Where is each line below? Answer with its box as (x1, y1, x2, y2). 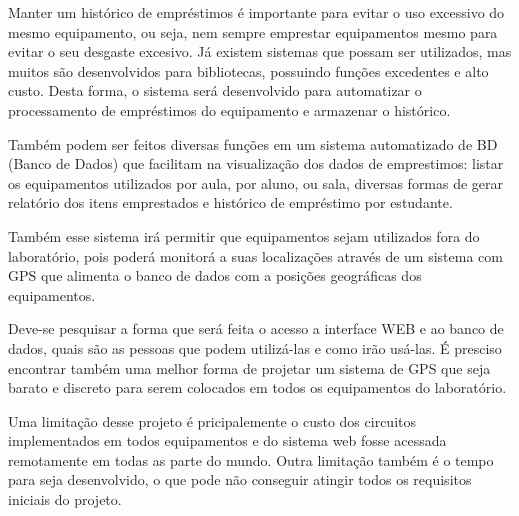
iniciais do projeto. (8, 489, 122, 510)
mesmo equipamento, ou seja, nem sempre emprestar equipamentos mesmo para (8, 21, 498, 42)
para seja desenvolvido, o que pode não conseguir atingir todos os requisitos (8, 469, 472, 490)
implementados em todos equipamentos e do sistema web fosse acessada (8, 430, 447, 451)
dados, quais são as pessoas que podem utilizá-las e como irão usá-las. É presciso (8, 337, 502, 358)
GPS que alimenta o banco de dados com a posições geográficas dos (8, 265, 422, 286)
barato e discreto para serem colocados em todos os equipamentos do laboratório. (8, 377, 507, 398)
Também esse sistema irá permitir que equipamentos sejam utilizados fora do (8, 225, 480, 246)
